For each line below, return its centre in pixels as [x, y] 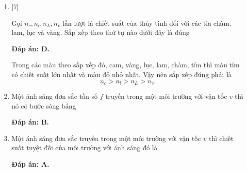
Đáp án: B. [30, 122]
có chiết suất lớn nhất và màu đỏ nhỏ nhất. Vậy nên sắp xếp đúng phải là [122, 74]
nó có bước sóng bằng [44, 105]
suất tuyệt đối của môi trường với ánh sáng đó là [84, 148]
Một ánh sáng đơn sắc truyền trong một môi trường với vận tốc [106, 138]
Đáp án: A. [30, 164]
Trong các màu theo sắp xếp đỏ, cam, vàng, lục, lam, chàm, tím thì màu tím [125, 65]
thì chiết [221, 138]
